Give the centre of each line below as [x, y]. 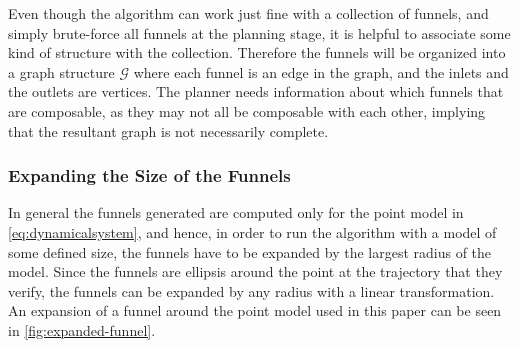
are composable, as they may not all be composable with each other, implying [247, 110]
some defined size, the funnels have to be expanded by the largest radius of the [250, 251]
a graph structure [61, 71]
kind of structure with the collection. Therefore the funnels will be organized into [257, 52]
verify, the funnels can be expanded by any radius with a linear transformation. [251, 290]
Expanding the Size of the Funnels [149, 175]
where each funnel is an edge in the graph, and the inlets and [321, 71]
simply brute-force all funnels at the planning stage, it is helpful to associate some [259, 32]
